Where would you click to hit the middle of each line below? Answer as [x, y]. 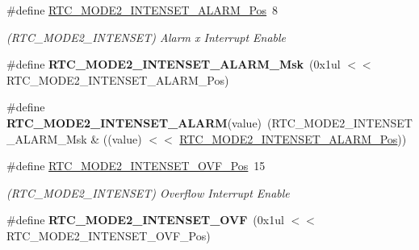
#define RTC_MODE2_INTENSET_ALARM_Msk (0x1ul [174, 64]
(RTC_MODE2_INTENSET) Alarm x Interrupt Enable [147, 37]
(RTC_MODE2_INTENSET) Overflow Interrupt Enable [148, 192]
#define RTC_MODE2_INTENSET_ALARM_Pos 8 [142, 10]
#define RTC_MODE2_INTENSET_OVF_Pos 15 [136, 166]
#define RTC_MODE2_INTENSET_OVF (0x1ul [145, 220]
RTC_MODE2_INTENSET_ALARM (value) [134, 122]
